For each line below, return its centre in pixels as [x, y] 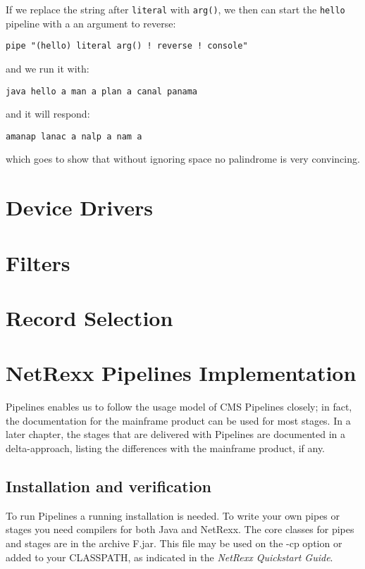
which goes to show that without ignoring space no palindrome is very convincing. [183, 159]
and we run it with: [48, 68]
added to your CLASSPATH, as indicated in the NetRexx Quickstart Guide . [169, 557]
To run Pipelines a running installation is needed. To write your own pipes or [173, 515]
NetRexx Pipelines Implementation [181, 373]
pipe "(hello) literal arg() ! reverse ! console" [127, 46]
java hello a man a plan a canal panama [102, 91]
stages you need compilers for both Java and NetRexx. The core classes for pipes [180, 529]
